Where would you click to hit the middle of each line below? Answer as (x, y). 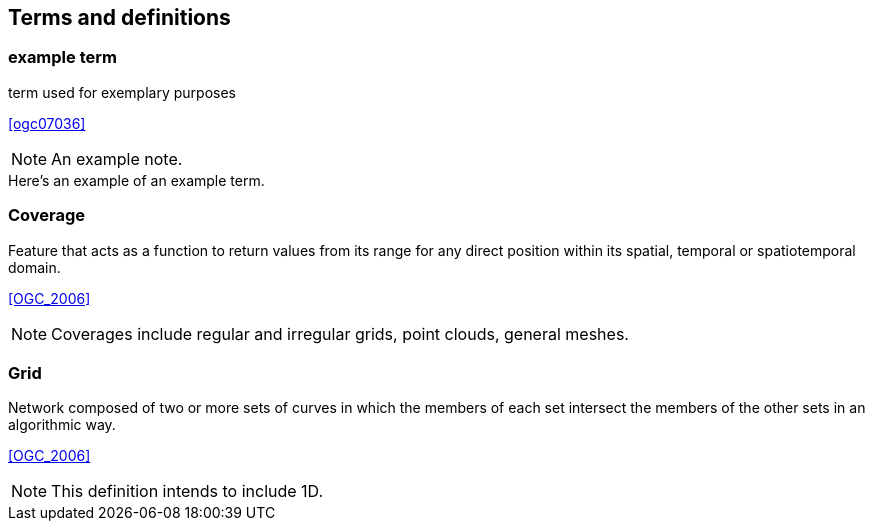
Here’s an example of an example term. (136, 180)
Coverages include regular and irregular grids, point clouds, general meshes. (340, 333)
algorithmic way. (62, 425)
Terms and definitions (119, 17)
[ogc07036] (47, 123)
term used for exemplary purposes (122, 92)
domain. (34, 267)
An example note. (117, 158)
